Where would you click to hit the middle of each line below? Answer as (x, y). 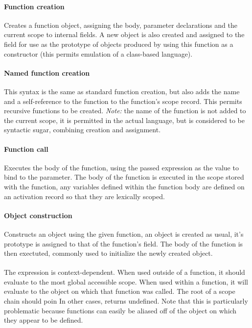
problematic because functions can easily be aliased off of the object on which (120, 310)
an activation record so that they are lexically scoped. (84, 196)
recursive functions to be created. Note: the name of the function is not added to (125, 111)
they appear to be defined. (44, 320)
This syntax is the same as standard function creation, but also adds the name (122, 91)
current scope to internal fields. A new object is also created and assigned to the (124, 34)
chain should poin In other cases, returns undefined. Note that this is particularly (126, 301)
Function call (26, 149)
